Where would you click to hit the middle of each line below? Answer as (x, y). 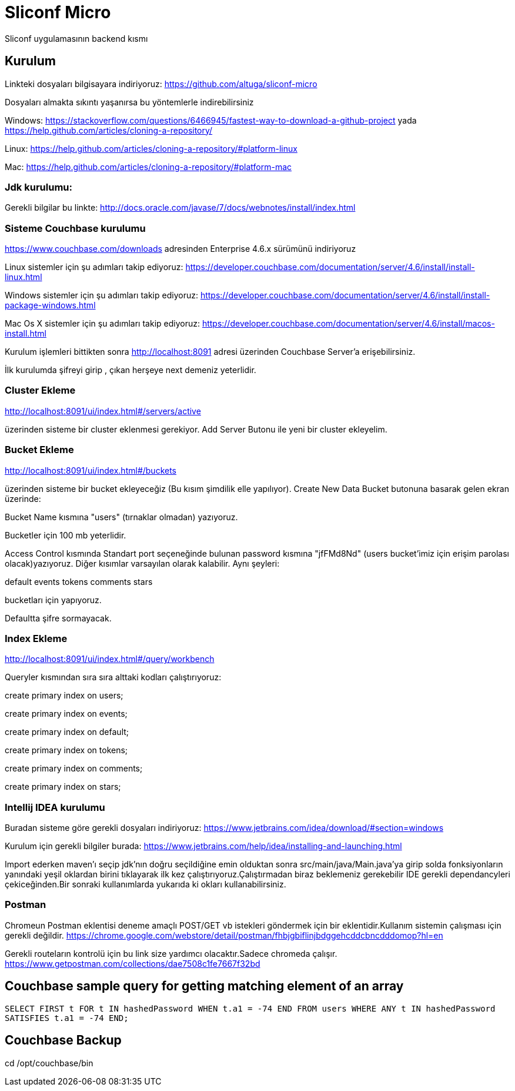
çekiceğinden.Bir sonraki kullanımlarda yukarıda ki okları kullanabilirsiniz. (146, 884)
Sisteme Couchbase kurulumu (75, 228)
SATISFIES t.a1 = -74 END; (67, 1018)
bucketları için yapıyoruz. (53, 600)
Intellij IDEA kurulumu (55, 807)
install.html (26, 334)
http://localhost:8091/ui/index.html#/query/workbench (110, 659)
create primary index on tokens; (66, 750)
